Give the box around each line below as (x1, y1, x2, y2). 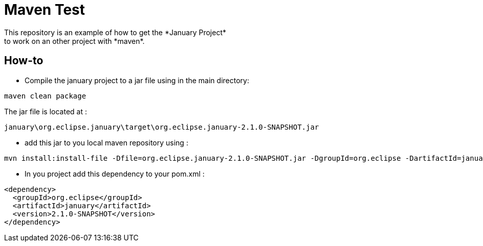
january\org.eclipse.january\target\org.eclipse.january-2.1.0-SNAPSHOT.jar (4, 122, 319, 131)
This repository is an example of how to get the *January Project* (4, 28, 227, 37)
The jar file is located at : (4, 107, 87, 116)
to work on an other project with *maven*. (4, 36, 145, 45)
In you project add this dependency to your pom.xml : (25, 169, 205, 178)
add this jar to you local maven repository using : (25, 138, 188, 147)
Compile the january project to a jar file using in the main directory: (25, 76, 249, 85)
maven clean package (4, 91, 86, 100)
